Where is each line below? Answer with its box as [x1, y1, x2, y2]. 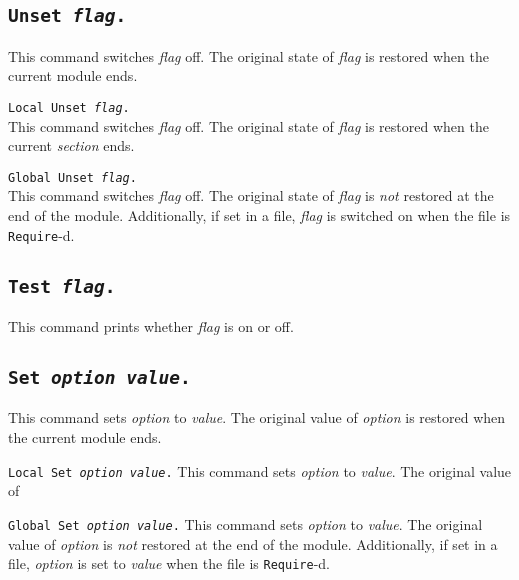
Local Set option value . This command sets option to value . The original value [8, 460, 512, 481]
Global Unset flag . [8, 170, 137, 185]
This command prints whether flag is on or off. [8, 316, 294, 337]
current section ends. [8, 135, 135, 156]
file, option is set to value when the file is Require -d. [8, 553, 330, 574]
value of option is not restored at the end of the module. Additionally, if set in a [8, 533, 498, 554]
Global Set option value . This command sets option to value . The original [8, 513, 483, 534]
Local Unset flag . [8, 100, 130, 115]
